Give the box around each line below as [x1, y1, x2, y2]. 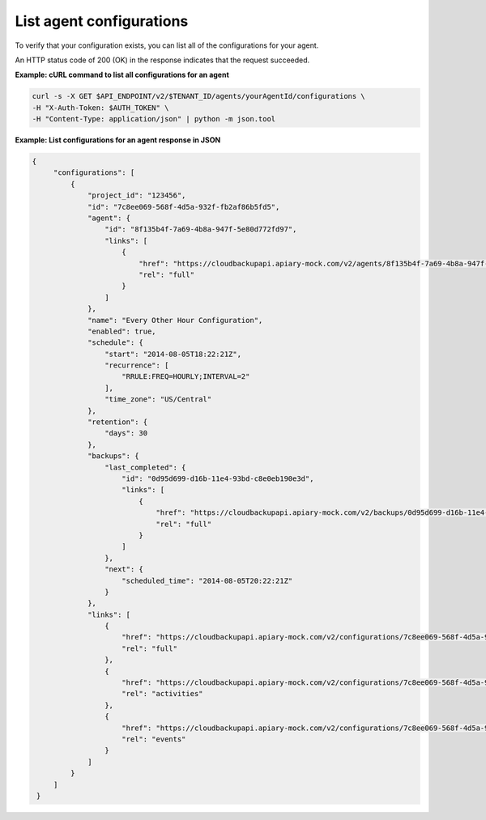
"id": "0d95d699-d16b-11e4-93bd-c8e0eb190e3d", [122, 474, 314, 483]
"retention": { [87, 418, 148, 427]
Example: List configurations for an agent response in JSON [15, 135, 221, 145]
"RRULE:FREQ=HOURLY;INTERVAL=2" [122, 372, 250, 381]
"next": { [104, 565, 143, 574]
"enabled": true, [87, 326, 157, 336]
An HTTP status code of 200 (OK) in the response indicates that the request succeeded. [15, 55, 310, 65]
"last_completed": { [104, 462, 186, 472]
